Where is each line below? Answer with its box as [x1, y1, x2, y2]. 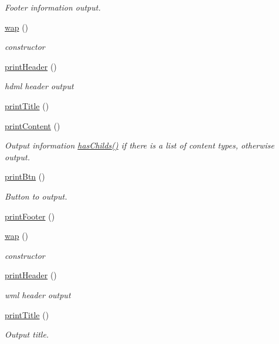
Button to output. [5, 190, 67, 202]
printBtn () [5, 170, 45, 183]
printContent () [5, 119, 60, 131]
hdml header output [5, 80, 74, 92]
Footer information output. [5, 1, 101, 13]
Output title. [5, 328, 49, 340]
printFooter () [5, 210, 55, 222]
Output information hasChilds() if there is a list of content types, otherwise [5, 139, 275, 151]
